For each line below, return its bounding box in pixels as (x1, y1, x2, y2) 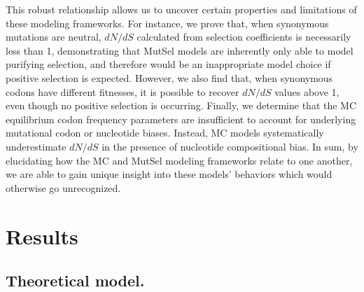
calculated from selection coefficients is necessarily (136, 29, 351, 44)
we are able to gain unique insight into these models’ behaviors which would (6, 167, 332, 181)
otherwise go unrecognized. (6, 180, 121, 195)
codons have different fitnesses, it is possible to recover (6, 84, 239, 99)
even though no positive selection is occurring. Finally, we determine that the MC (6, 98, 357, 113)
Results (6, 221, 78, 250)
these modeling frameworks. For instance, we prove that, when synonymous (6, 15, 329, 30)
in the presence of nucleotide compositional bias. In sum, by (101, 139, 358, 153)
